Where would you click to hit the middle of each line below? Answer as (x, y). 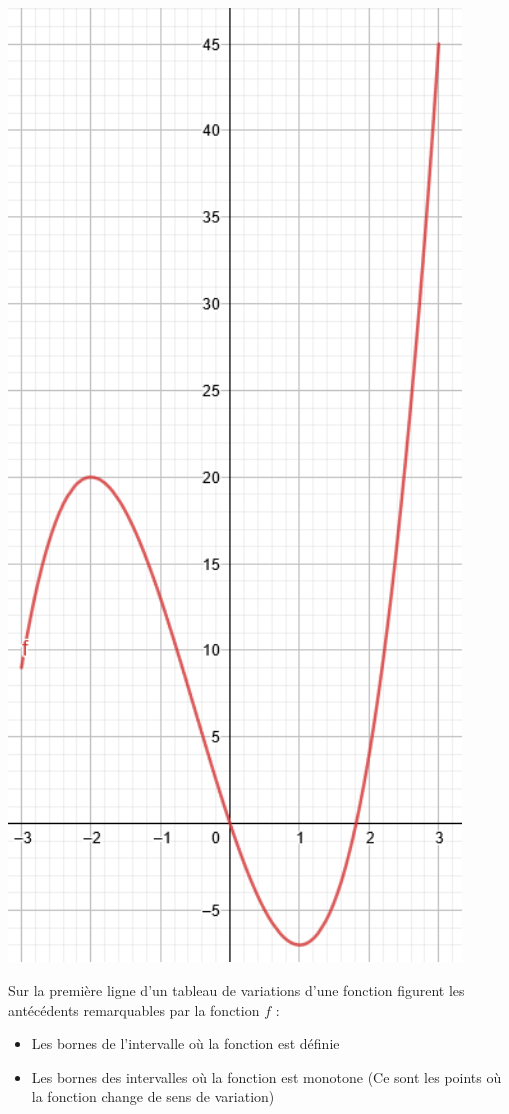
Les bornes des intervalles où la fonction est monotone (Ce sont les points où (266, 1076)
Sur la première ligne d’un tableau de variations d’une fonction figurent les (236, 990)
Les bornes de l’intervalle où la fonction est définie (185, 1043)
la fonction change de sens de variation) (153, 1096)
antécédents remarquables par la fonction (134, 1009)
